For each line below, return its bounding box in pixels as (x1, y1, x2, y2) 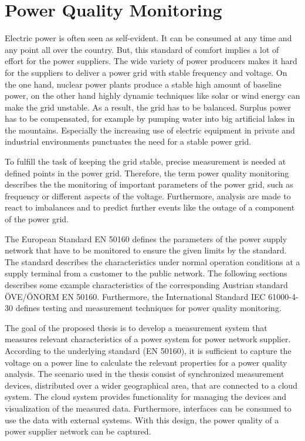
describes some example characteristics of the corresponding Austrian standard (5, 279, 288, 290)
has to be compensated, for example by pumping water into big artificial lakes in (5, 112, 295, 125)
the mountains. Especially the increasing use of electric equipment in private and (5, 123, 295, 136)
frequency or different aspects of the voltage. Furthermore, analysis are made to (5, 189, 291, 202)
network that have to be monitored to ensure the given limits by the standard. (5, 244, 287, 256)
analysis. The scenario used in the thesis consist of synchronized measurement (5, 367, 284, 380)
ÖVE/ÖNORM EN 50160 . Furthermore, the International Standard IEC (5, 290, 266, 302)
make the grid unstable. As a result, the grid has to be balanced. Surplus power (5, 101, 291, 113)
